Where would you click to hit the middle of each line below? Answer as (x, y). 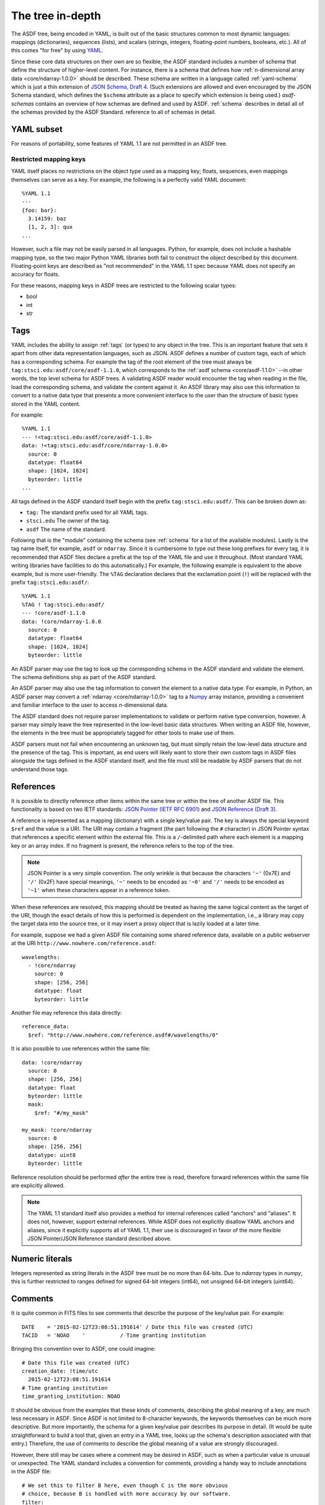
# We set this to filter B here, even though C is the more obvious (125, 1485)
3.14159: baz (47, 219)
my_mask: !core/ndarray (57, 1130)
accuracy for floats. (36, 275)
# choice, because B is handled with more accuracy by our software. (127, 1494)
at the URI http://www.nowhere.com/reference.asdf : (84, 943)
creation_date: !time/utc (60, 1371)
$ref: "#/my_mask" (61, 1113)
